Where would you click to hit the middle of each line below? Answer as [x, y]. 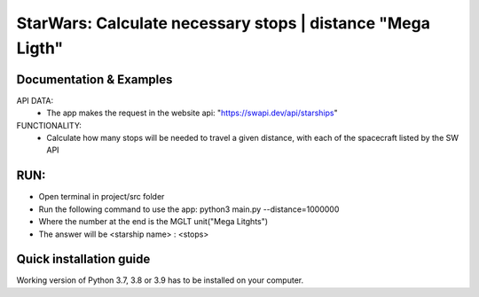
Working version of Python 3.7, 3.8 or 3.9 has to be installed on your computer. [160, 280]
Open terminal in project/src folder [102, 197]
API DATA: [35, 100]
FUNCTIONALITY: [49, 125]
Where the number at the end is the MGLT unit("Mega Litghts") [153, 222]
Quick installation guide [83, 259]
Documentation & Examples [94, 79]
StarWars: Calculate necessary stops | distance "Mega [223, 23]
